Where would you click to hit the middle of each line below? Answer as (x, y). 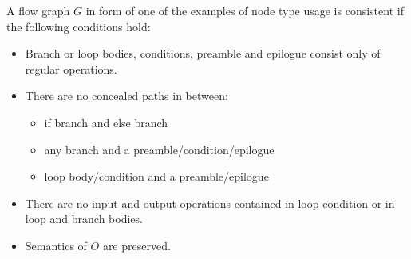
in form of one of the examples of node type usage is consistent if (245, 10)
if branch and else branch (106, 122)
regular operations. (71, 68)
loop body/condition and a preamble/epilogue (156, 176)
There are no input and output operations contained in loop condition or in (210, 203)
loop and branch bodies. (84, 219)
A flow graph (38, 10)
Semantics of (56, 245)
